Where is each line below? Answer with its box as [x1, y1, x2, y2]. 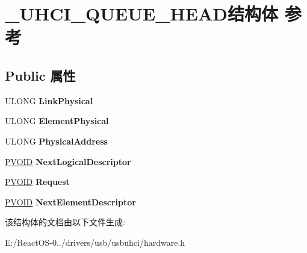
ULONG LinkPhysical [5, 94, 93, 107]
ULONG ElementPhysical [5, 114, 109, 127]
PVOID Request [5, 175, 70, 188]
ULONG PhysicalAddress [5, 134, 108, 147]
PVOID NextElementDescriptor [5, 195, 136, 208]
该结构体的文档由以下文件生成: [5, 216, 125, 228]
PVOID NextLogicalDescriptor [5, 155, 131, 167]
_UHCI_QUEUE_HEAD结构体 [5, 1, 278, 26]
